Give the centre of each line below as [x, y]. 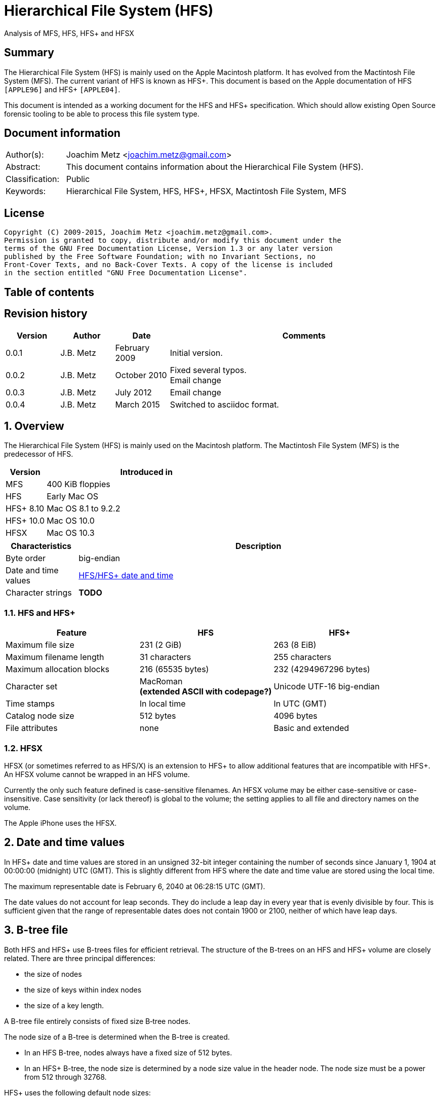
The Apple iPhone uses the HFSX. [61, 823]
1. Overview [34, 426]
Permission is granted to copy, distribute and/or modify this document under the [173, 241]
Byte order [26, 558]
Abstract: [23, 167]
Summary [29, 53]
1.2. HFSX [24, 748]
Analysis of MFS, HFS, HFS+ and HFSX [69, 33]
